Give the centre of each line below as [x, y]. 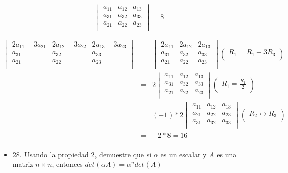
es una [227, 154]
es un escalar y [184, 154]
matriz [23, 164]
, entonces [67, 164]
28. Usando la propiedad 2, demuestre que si [82, 154]
